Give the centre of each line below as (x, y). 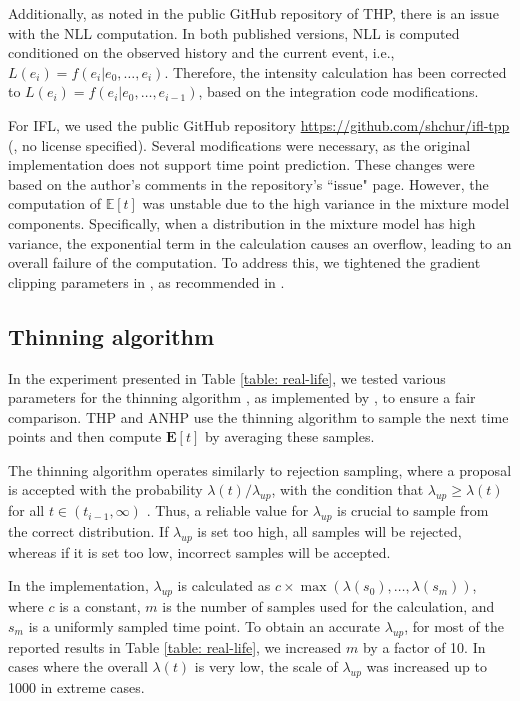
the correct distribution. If (88, 531)
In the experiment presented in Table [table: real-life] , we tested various (227, 377)
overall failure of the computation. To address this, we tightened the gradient (244, 262)
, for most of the (454, 625)
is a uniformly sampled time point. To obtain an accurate (204, 625)
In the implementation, (78, 585)
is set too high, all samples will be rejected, (329, 531)
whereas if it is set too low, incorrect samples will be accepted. (199, 551)
